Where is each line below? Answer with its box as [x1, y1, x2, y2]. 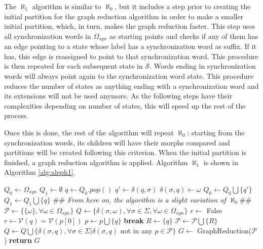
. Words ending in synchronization [149, 61, 256, 71]
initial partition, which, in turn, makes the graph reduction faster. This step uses [4, 21, 255, 31]
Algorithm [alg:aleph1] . [4, 167, 76, 177]
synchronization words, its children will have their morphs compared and [4, 137, 230, 147]
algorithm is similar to [32, 1, 101, 11]
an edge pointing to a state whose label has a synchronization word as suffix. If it [4, 41, 256, 52]
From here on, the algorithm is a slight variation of [67, 194, 226, 205]
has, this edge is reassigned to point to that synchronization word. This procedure [4, 51, 258, 61]
